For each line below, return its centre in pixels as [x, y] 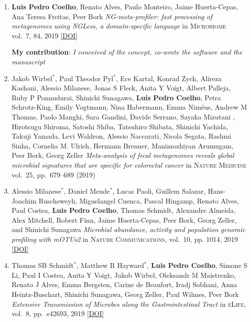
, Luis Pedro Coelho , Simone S [197, 265]
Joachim [24, 200]
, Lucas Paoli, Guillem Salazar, [159, 191]
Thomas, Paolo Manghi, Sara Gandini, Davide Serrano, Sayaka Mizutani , [123, 116]
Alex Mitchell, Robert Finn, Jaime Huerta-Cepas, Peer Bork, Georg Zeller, [124, 220]
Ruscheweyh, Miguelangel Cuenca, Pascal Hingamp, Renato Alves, [139, 200]
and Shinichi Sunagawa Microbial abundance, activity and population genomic [128, 229]
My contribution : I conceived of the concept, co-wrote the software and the [127, 52]
